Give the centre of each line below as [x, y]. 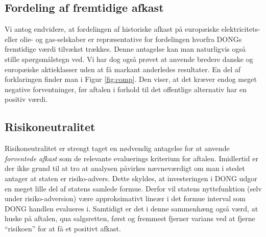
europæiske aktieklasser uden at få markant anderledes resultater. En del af [123, 69]
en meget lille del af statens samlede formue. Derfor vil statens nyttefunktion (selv [133, 188]
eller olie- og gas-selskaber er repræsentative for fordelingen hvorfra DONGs [123, 39]
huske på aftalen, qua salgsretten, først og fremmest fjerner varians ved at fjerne [130, 218]
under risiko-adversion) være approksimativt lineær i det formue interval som [125, 198]
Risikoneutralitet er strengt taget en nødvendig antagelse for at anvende [117, 148]
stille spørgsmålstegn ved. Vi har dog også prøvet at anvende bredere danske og [129, 59]
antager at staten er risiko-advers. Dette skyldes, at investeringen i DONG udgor [131, 178]
